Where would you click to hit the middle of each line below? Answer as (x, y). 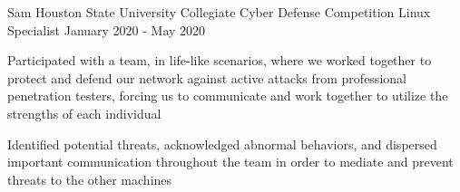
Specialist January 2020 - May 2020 (107, 29)
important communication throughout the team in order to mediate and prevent (230, 162)
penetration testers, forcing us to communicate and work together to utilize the (228, 96)
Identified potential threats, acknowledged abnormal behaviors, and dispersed (222, 144)
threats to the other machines (90, 179)
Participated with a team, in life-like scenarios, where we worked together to (220, 60)
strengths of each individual (84, 113)
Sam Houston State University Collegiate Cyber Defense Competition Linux (219, 12)
